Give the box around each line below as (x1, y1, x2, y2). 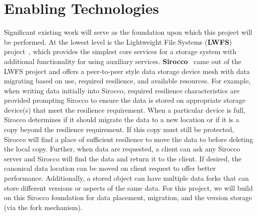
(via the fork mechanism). (4, 202, 83, 212)
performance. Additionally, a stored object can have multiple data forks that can (4, 173, 249, 183)
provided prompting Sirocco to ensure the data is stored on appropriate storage (4, 95, 246, 105)
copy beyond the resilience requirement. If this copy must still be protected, (4, 124, 234, 135)
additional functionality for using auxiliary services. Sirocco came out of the (4, 56, 242, 66)
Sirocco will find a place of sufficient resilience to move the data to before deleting (4, 134, 253, 144)
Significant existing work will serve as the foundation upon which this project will (4, 27, 253, 37)
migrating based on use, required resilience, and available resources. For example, (4, 75, 251, 86)
